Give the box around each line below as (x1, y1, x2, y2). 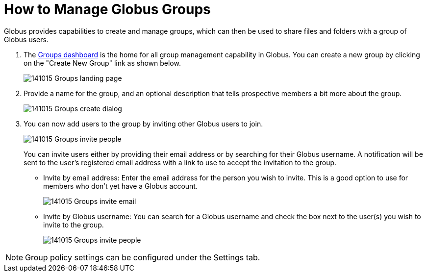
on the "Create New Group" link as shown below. (24, 58, 181, 67)
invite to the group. (43, 220, 104, 229)
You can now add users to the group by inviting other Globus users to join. (24, 119, 263, 128)
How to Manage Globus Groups (4, 1, 211, 18)
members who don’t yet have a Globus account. (43, 181, 198, 190)
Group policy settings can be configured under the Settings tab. (25, 252, 260, 262)
